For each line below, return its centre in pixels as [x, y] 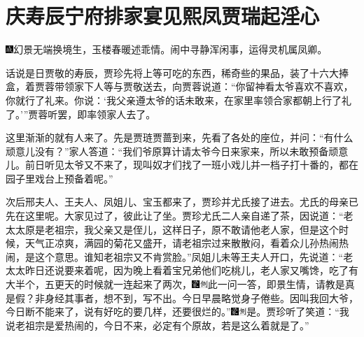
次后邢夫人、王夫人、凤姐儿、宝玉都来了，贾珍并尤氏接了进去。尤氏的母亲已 [182, 202]
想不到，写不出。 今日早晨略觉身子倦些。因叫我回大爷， [231, 297]
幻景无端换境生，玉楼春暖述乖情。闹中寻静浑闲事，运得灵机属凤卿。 [170, 49]
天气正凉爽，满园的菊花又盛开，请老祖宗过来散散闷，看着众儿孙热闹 [182, 243]
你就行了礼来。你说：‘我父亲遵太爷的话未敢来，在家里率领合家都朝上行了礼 [178, 100]
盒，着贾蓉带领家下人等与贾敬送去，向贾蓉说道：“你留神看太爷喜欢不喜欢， [180, 86]
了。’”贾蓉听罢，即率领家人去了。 [81, 114]
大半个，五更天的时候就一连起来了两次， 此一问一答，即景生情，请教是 [175, 284]
